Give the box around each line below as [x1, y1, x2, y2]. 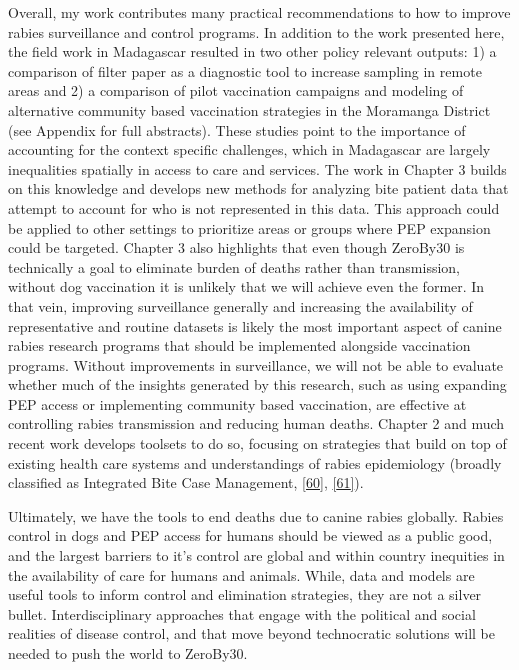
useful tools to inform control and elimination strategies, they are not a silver [8, 584, 482, 605]
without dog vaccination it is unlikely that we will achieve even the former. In [8, 276, 485, 297]
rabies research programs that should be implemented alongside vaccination [8, 335, 471, 356]
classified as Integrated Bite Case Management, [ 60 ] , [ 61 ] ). [8, 472, 364, 493]
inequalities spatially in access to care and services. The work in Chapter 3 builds [8, 158, 507, 179]
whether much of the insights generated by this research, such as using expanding [8, 374, 507, 395]
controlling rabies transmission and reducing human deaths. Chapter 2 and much [8, 413, 505, 434]
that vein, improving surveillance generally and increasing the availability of [8, 295, 473, 316]
